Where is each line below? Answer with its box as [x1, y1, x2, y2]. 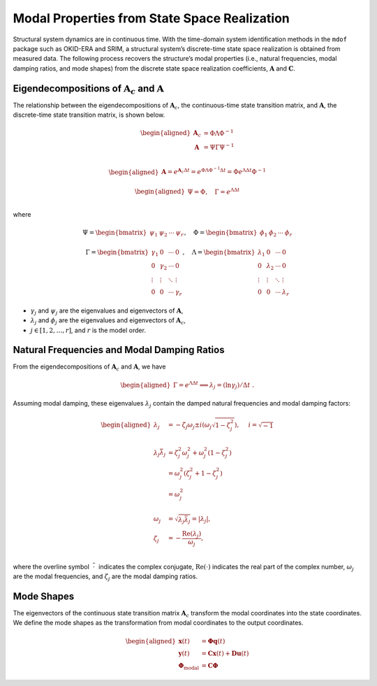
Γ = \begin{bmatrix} [85, 248, 149, 256]
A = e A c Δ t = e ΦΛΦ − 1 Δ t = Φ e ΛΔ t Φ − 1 [161, 166, 267, 176]
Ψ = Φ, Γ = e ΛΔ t [187, 186, 240, 196]
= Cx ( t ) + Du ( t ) [201, 649, 249, 657]
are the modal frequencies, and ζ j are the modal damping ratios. [13, 572, 198, 582]
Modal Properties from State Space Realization [13, 10, 290, 26]
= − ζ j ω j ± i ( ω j [168, 421, 212, 431]
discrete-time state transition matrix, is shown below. [13, 110, 165, 119]
